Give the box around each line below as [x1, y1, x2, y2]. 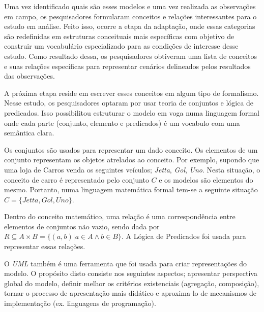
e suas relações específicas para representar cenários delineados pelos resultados [4, 60, 251, 71]
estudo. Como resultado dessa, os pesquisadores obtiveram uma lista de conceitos [4, 50, 257, 61]
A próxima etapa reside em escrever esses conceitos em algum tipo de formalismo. [4, 87, 259, 98]
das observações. [4, 71, 55, 81]
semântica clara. [4, 127, 54, 138]
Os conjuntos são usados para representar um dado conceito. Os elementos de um [4, 144, 258, 155]
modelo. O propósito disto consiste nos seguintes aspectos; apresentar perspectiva [4, 268, 257, 279]
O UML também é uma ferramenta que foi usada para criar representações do [4, 258, 247, 268]
